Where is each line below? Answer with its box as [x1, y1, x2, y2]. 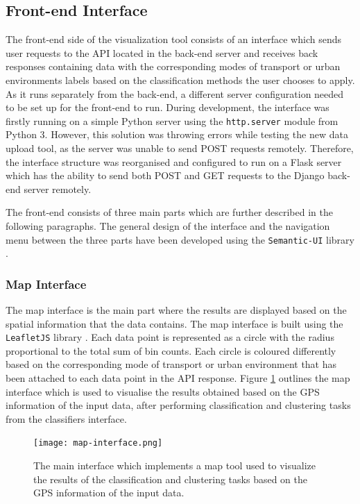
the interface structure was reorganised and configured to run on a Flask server [6, 154, 342, 169]
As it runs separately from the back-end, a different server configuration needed [6, 86, 344, 101]
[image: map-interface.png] [33, 438, 163, 448]
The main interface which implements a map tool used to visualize [33, 458, 316, 473]
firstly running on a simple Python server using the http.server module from [6, 113, 338, 128]
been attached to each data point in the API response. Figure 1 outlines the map [6, 371, 350, 385]
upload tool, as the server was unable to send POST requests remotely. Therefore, [6, 141, 354, 156]
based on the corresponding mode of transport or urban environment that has [6, 357, 337, 371]
